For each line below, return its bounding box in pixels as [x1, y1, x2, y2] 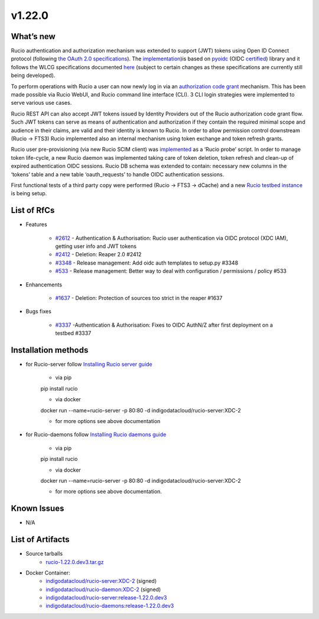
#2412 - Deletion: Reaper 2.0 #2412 [55, 251, 142, 258]
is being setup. [11, 190, 47, 197]
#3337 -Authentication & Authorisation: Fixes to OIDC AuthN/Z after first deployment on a [55, 321, 273, 328]
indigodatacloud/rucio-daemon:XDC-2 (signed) [45, 586, 161, 593]
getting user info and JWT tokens [55, 243, 137, 250]
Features [25, 221, 47, 228]
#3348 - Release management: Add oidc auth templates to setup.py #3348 [55, 259, 239, 266]
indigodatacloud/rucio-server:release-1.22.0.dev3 [45, 594, 167, 601]
